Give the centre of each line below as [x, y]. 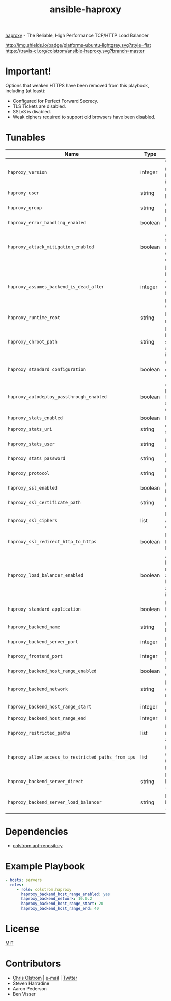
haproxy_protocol [29, 473]
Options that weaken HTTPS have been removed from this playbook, [77, 86]
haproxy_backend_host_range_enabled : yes [66, 894]
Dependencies [37, 832]
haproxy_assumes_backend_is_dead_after [56, 287]
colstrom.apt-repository [37, 846]
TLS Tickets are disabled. [39, 106]
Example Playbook [45, 866]
